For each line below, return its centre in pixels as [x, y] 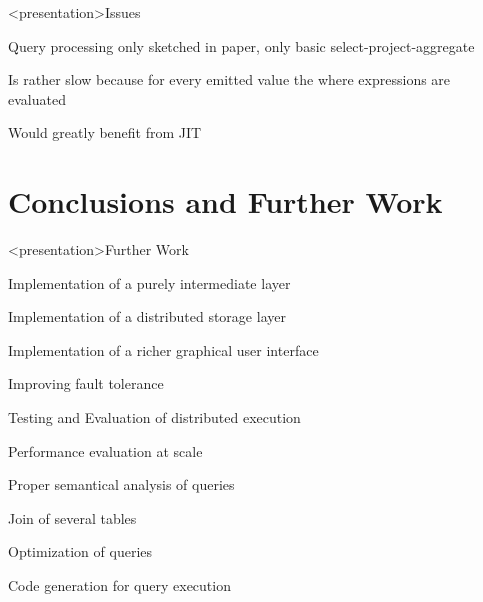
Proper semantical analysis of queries [121, 484]
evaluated [37, 98]
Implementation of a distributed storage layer [147, 316]
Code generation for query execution [119, 585]
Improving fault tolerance [86, 383]
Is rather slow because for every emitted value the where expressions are [229, 79]
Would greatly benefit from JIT [105, 132]
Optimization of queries [80, 551]
